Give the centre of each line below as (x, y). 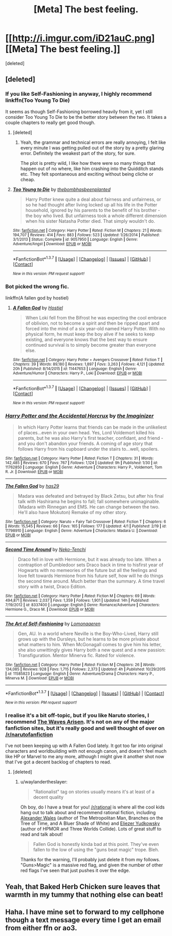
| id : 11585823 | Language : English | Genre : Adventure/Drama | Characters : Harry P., (80, 674)
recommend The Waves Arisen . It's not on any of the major (80, 722)
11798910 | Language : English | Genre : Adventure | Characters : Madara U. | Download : (82, 530)
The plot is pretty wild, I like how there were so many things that (88, 163)
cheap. (28, 179)
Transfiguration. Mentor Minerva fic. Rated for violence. (77, 655)
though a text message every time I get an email (83, 920)
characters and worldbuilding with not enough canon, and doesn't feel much (86, 751)
